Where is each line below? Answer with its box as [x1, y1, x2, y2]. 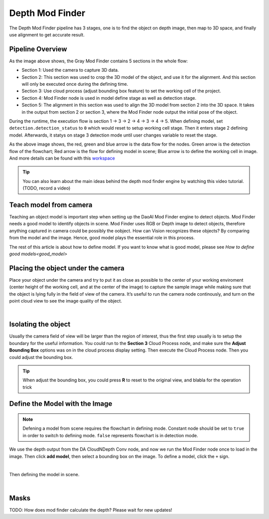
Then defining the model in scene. [9, 472, 80, 478]
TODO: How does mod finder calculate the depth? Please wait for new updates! [9, 507, 172, 513]
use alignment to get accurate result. [9, 31, 85, 37]
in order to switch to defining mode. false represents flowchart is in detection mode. [22, 432, 198, 438]
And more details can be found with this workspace [9, 155, 115, 161]
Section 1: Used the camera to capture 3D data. [21, 67, 119, 73]
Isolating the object [9, 320, 71, 329]
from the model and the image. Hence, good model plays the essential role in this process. [9, 235, 195, 241]
